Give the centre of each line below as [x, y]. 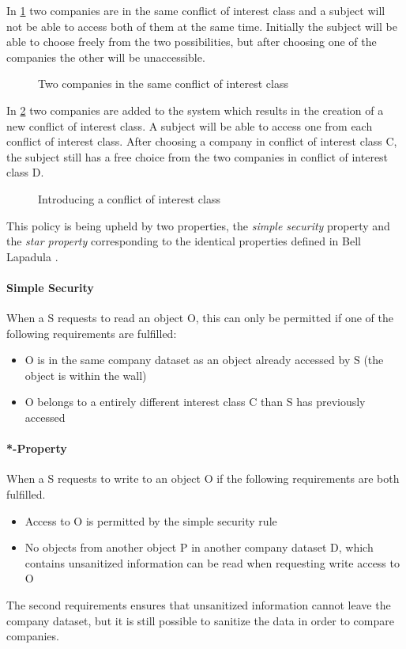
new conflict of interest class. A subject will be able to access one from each [190, 125]
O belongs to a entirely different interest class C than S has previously [195, 402]
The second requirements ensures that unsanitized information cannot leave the [199, 605]
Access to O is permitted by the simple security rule [151, 520]
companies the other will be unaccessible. [106, 57]
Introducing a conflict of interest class [129, 198]
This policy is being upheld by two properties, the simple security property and [198, 225]
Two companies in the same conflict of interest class [163, 83]
